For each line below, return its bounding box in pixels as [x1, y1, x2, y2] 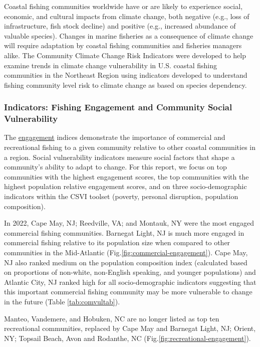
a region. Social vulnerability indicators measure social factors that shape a [4, 151, 235, 162]
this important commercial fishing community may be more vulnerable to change [4, 286, 252, 297]
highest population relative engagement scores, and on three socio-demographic [4, 181, 247, 192]
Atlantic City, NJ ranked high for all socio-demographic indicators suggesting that [4, 276, 256, 287]
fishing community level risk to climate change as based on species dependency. [4, 79, 247, 90]
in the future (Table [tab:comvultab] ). [4, 296, 120, 306]
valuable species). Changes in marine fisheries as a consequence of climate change [4, 30, 253, 41]
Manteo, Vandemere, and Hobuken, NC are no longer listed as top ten [4, 313, 219, 323]
